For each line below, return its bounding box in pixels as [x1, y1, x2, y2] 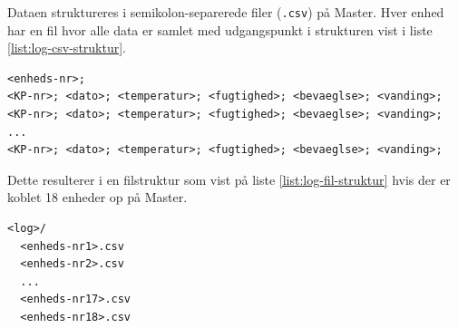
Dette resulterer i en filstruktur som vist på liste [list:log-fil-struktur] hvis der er [7, 169, 451, 188]
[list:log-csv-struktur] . [7, 38, 127, 57]
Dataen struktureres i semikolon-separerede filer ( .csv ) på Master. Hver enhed [7, 3, 444, 21]
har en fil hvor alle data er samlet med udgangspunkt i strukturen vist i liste [7, 20, 433, 39]
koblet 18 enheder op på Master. [7, 188, 188, 207]
